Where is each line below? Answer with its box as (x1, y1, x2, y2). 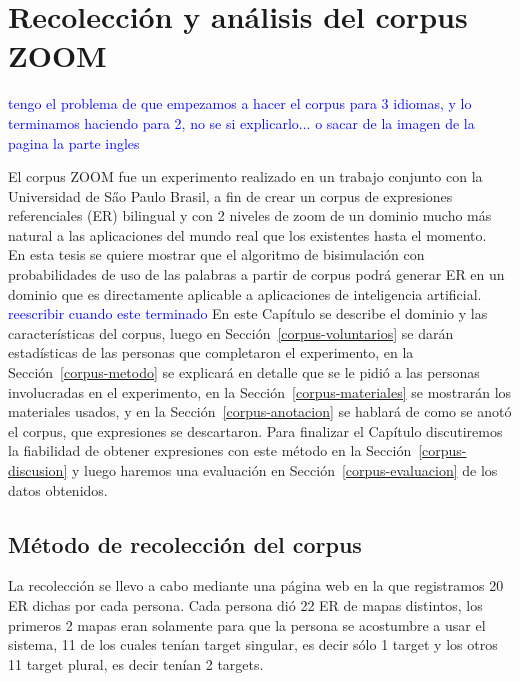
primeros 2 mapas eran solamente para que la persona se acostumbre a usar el (8, 614, 486, 635)
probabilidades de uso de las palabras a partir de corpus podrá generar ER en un (8, 264, 505, 285)
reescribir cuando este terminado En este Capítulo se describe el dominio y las (8, 303, 488, 324)
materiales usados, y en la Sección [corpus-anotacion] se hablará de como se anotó (8, 401, 512, 422)
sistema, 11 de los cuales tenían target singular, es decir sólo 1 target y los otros (8, 634, 498, 655)
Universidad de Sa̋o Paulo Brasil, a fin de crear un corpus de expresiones (8, 185, 453, 206)
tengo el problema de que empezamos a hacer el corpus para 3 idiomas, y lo (8, 93, 472, 114)
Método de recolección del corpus (8, 528, 362, 559)
